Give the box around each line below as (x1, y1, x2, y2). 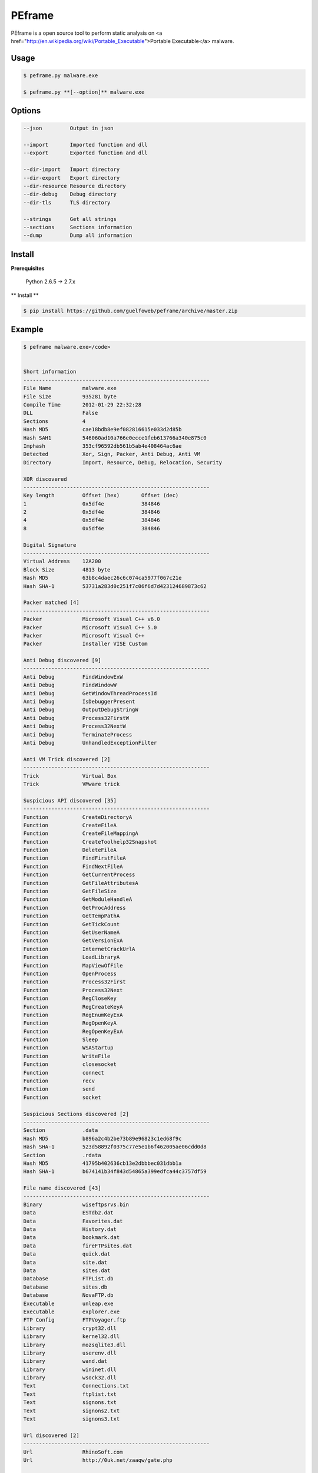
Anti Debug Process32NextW (23, 723, 126, 730)
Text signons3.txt (23, 1416, 120, 1422)
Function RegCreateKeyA (23, 1003, 123, 1010)
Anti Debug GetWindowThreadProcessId (23, 690, 157, 696)
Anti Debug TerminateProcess (23, 731, 132, 738)
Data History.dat (23, 1226, 117, 1233)
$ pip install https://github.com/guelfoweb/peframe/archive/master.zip (23, 307, 238, 314)
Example (11, 325, 44, 335)
